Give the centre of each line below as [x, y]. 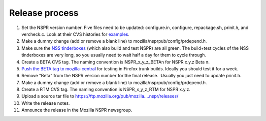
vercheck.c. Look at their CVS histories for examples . [75, 34]
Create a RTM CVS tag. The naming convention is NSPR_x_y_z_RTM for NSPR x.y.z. [106, 90]
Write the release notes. [46, 103]
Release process [44, 13]
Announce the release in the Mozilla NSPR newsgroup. [77, 110]
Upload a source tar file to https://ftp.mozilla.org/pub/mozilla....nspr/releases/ [100, 96]
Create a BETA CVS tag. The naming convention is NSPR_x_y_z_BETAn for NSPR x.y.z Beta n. [116, 62]
